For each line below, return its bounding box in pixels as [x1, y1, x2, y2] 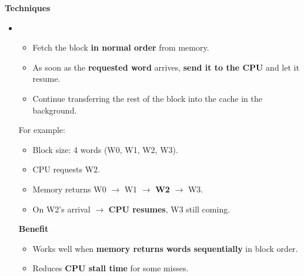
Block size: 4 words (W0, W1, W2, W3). [32, 143, 178, 155]
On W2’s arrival [32, 202, 91, 215]
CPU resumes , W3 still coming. [108, 202, 230, 215]
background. [32, 104, 77, 116]
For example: [18, 124, 65, 136]
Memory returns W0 [32, 182, 106, 195]
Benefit [18, 222, 49, 235]
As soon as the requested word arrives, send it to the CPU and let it [32, 61, 299, 73]
